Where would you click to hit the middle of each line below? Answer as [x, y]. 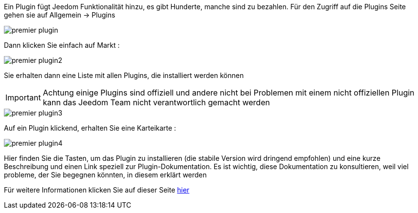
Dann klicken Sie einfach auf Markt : [62, 45]
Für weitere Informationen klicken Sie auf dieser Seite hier [97, 190]
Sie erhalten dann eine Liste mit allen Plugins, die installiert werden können [124, 75]
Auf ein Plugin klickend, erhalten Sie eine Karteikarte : [90, 128]
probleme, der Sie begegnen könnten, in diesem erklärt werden [105, 175]
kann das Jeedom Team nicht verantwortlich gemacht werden [156, 102]
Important [23, 97]
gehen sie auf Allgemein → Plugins [60, 15]
